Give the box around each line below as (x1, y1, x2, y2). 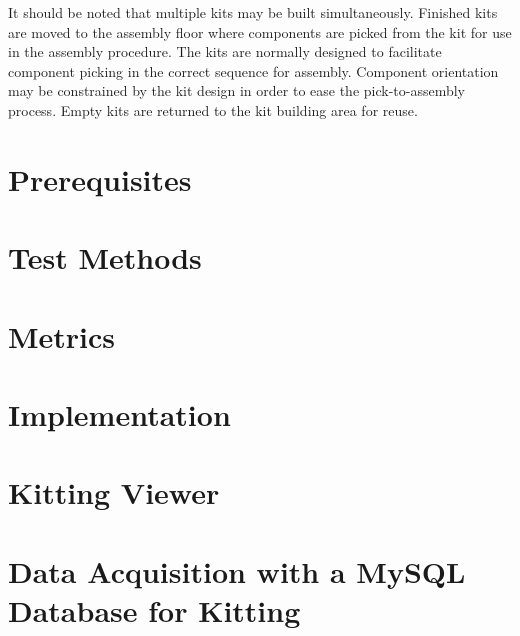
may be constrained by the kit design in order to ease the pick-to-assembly (8, 80, 466, 101)
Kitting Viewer (8, 472, 220, 513)
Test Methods (8, 237, 202, 278)
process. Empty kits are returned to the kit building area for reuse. (8, 99, 418, 120)
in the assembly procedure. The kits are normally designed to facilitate (8, 41, 442, 62)
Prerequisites (8, 158, 192, 199)
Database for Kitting (8, 589, 301, 630)
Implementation (8, 393, 231, 434)
